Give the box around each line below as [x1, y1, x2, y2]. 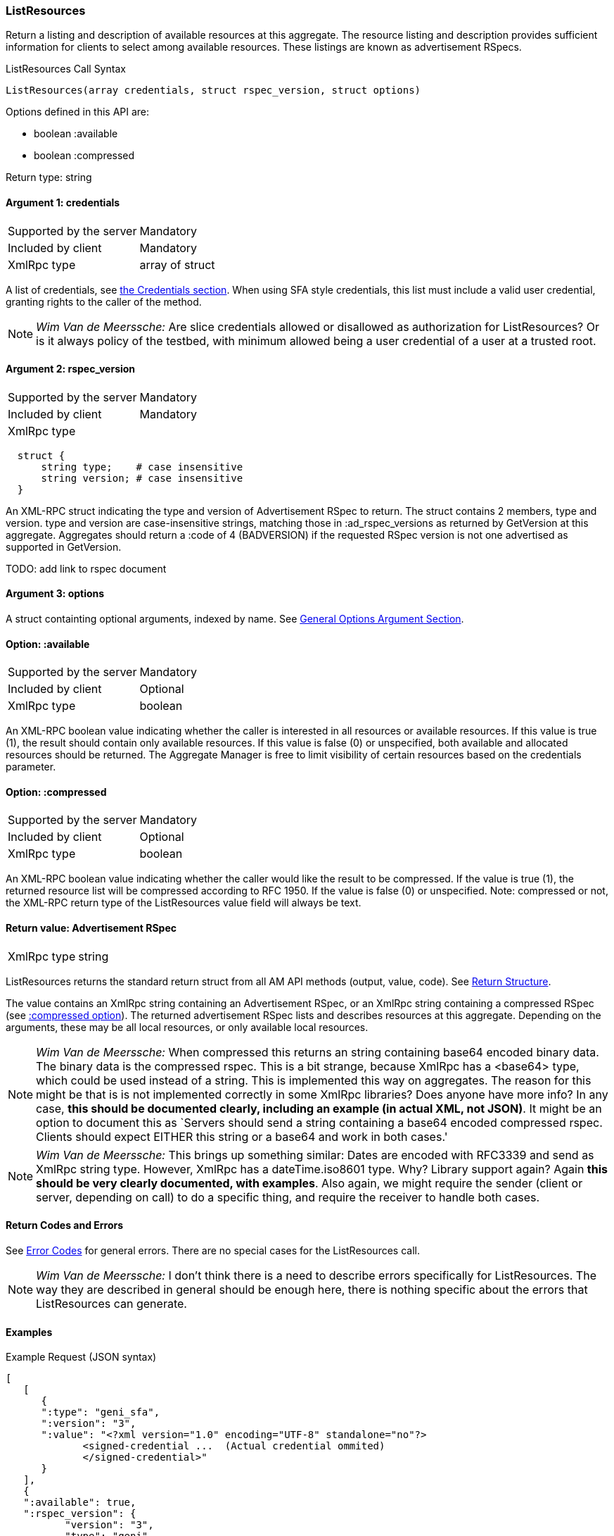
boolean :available [34, 127, 118, 140]
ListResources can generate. [36, 1296, 187, 1311]
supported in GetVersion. [6, 540, 122, 553]
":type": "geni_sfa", [41, 1406, 160, 1418]
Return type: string [6, 171, 92, 184]
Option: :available [6, 637, 90, 650]
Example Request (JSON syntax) [6, 1351, 157, 1363]
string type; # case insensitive [41, 461, 243, 473]
